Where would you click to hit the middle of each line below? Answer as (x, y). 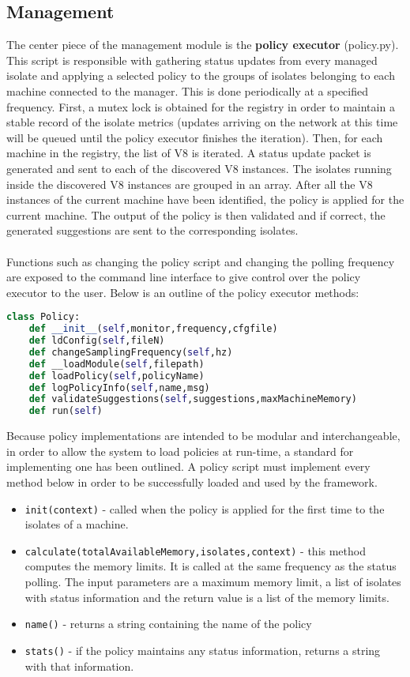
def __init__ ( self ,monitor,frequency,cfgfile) (153, 329)
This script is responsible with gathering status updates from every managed (192, 60)
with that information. (79, 666)
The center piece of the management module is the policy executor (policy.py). (203, 45)
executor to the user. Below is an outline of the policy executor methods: (183, 292)
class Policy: (43, 317)
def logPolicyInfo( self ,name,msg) (119, 387)
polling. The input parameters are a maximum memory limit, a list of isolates (213, 582)
